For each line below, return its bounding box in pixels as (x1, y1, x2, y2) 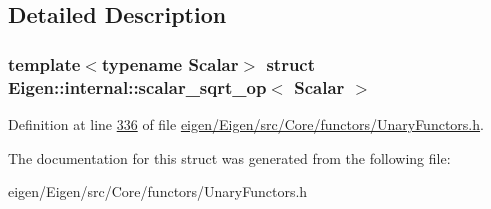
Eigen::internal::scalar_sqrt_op (8, 74, 267, 99)
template (8, 51, 81, 76)
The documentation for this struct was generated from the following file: (8, 147, 451, 168)
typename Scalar (101, 51, 239, 76)
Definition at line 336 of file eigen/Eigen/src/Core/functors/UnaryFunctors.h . (8, 113, 484, 134)
